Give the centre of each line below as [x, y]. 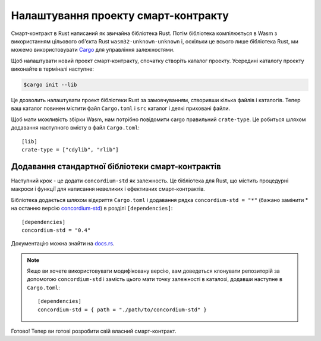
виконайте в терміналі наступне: [53, 69]
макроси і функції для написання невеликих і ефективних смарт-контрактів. [108, 189]
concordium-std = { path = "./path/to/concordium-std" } [122, 310]
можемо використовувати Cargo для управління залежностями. [93, 50]
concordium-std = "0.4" [56, 230]
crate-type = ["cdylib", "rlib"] [70, 150]
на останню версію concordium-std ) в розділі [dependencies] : [92, 209]
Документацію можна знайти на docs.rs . [63, 244]
